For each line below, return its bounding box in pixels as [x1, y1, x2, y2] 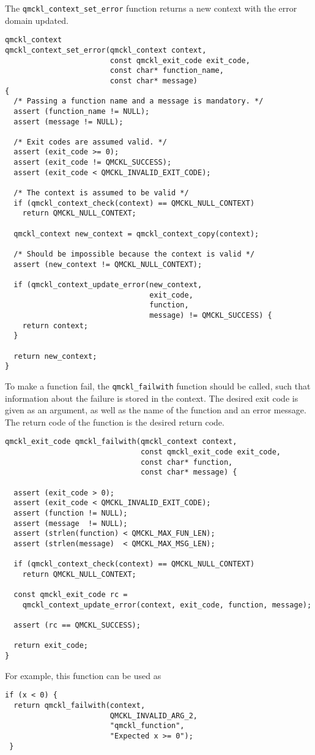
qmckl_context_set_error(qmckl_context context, [5, 45, 207, 54]
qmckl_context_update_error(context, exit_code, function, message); [22, 600, 312, 609]
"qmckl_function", [109, 721, 185, 731]
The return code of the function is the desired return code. [5, 415, 224, 428]
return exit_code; [13, 641, 89, 650]
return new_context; [13, 351, 97, 361]
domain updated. [5, 13, 69, 26]
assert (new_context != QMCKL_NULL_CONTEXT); [13, 260, 202, 269]
